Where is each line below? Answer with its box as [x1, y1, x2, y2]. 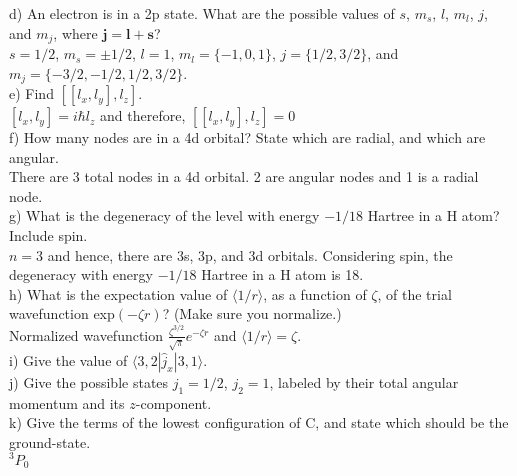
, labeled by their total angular [269, 371, 459, 392]
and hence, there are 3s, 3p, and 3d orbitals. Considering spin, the [47, 244, 453, 265]
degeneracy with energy [9, 264, 153, 285]
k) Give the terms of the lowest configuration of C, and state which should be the [9, 412, 509, 433]
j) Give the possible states [9, 371, 169, 392]
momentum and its [9, 392, 125, 413]
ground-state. [9, 431, 91, 452]
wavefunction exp [9, 303, 115, 324]
